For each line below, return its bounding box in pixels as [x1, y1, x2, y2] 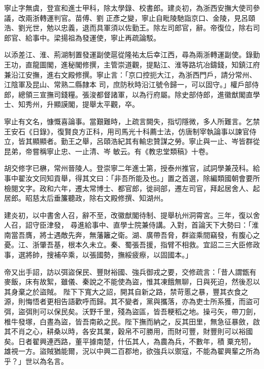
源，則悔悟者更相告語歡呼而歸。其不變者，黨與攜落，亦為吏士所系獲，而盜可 [4, 296, 260, 307]
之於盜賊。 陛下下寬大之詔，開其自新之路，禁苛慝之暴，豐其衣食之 [25, 286, 248, 297]
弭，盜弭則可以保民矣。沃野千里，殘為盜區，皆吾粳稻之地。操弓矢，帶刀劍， [4, 306, 260, 317]
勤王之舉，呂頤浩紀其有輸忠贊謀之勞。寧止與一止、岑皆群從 [60, 136, 260, 146]
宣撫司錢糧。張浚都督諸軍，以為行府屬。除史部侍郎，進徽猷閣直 [39, 89, 253, 99]
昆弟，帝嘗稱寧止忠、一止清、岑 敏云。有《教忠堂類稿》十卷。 [4, 145, 213, 156]
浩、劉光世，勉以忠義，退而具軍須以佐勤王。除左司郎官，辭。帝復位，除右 [4, 22, 253, 33]
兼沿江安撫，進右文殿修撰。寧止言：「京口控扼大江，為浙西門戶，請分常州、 [4, 69, 256, 80]
